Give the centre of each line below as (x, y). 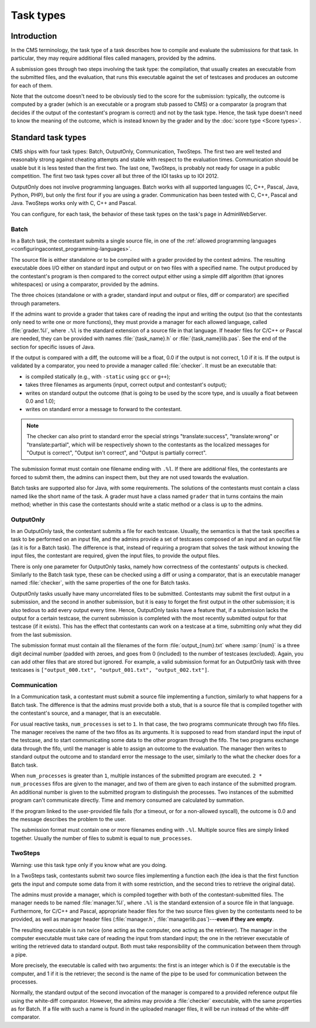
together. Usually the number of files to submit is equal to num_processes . (102, 838)
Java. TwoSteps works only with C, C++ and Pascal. (74, 203)
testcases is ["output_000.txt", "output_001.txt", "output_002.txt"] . (110, 670)
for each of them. (32, 86)
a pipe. (19, 954)
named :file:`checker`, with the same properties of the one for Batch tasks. (100, 583)
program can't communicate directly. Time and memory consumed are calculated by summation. (128, 800)
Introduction (34, 36)
